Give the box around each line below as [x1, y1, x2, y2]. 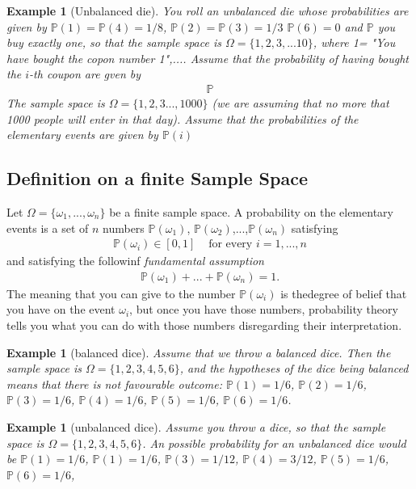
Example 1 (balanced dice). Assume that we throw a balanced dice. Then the [6, 344, 391, 360]
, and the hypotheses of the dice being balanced [179, 360, 409, 377]
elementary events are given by [6, 126, 158, 143]
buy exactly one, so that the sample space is [6, 34, 221, 51]
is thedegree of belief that [280, 285, 407, 301]
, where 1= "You [313, 34, 396, 51]
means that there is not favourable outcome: [6, 375, 222, 392]
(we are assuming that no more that [212, 95, 389, 111]
